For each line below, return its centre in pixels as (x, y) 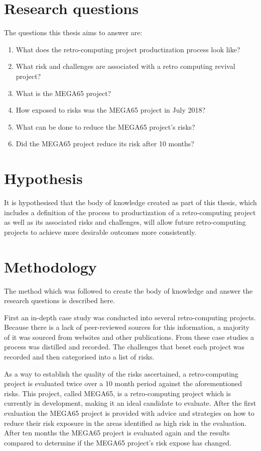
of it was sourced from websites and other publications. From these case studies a (129, 337)
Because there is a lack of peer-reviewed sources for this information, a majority (127, 327)
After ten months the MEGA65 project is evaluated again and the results (117, 433)
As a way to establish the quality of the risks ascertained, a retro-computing (121, 373)
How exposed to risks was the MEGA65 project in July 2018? (111, 110)
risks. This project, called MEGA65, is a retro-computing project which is (117, 393)
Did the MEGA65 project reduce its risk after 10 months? (105, 144)
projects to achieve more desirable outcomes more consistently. (100, 232)
